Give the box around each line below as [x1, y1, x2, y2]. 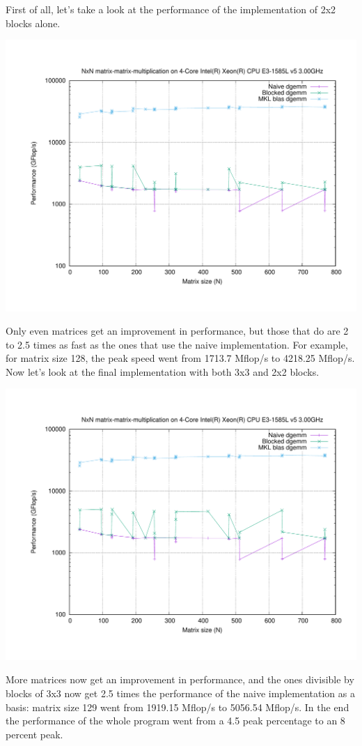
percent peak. [6, 726, 63, 741]
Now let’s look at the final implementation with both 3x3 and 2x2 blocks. [6, 364, 320, 379]
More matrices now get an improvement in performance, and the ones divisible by [6, 672, 354, 687]
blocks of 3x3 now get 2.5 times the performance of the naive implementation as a [6, 685, 355, 700]
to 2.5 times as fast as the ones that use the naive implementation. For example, [6, 337, 348, 351]
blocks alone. [6, 15, 61, 30]
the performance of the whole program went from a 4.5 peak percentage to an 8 [6, 713, 345, 728]
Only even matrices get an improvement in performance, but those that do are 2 [6, 323, 349, 338]
